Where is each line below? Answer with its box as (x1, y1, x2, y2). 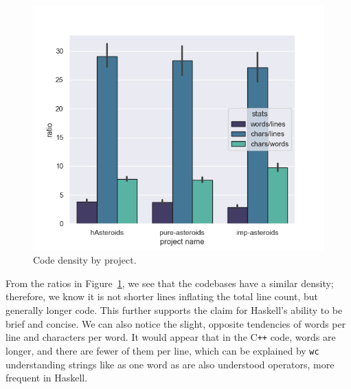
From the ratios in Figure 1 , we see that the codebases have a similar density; (5, 275, 334, 290)
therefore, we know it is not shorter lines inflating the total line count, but (5, 289, 319, 304)
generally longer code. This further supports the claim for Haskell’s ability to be (5, 303, 343, 317)
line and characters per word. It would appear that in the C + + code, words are (5, 330, 336, 344)
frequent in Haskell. (5, 370, 88, 385)
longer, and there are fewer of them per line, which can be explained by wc (5, 343, 319, 357)
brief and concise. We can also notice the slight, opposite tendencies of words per (5, 316, 346, 330)
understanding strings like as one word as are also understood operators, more (5, 357, 335, 371)
